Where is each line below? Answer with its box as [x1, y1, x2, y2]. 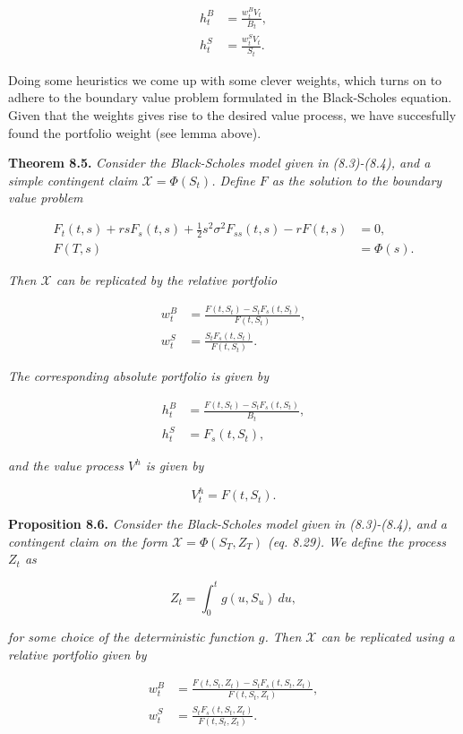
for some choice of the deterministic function [8, 627, 254, 646]
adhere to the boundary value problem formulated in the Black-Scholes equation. [8, 88, 452, 107]
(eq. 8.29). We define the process [268, 531, 446, 550]
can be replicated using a [321, 627, 455, 646]
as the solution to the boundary [271, 170, 442, 189]
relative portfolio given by [8, 644, 147, 663]
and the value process [8, 456, 124, 475]
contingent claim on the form [8, 531, 168, 550]
